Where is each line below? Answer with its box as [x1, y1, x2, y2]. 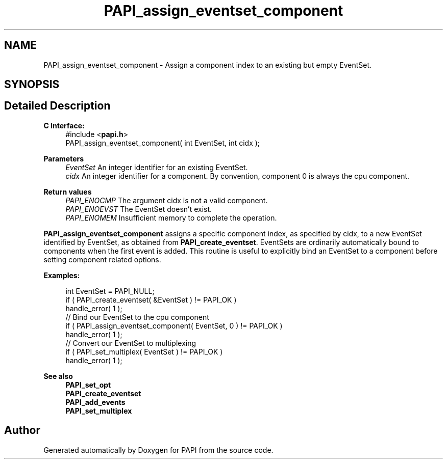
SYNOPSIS [4, 78, 60, 91]
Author [4, 424, 40, 437]
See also [43, 371, 73, 380]
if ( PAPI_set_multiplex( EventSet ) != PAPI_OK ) [65, 347, 223, 356]
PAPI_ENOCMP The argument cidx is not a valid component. [65, 196, 268, 205]
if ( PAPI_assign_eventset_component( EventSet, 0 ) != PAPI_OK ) [65, 321, 283, 330]
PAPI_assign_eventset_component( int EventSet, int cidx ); [65, 138, 260, 147]
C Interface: [43, 121, 85, 130]
